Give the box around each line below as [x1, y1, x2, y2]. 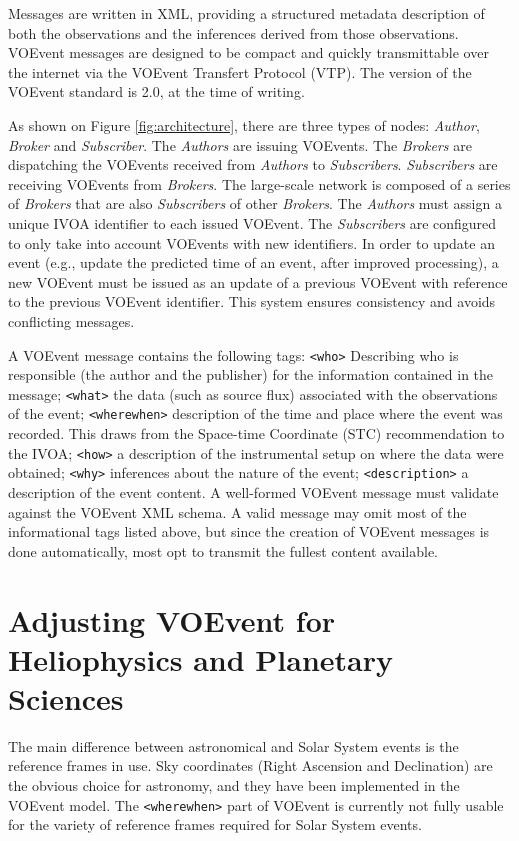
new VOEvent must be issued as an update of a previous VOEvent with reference [8, 271, 508, 292]
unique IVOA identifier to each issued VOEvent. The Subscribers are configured [8, 212, 497, 233]
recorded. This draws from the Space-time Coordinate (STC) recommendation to [8, 423, 505, 444]
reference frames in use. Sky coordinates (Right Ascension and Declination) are [8, 755, 493, 776]
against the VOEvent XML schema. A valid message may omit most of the [8, 501, 467, 522]
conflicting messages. [8, 310, 135, 331]
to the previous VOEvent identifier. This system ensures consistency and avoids [8, 291, 496, 312]
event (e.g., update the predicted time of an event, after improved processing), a [8, 252, 499, 273]
